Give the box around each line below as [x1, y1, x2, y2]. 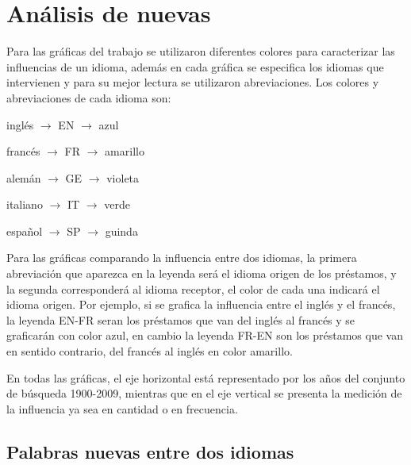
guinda [105, 222, 138, 239]
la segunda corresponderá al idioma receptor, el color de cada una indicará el [6, 280, 380, 297]
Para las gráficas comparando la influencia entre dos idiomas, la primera [6, 249, 357, 266]
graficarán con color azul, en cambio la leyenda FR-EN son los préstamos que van [6, 327, 403, 344]
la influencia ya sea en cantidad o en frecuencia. [6, 400, 238, 417]
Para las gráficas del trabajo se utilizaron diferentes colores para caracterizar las [6, 43, 395, 60]
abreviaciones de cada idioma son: [6, 89, 171, 106]
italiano [6, 196, 43, 213]
